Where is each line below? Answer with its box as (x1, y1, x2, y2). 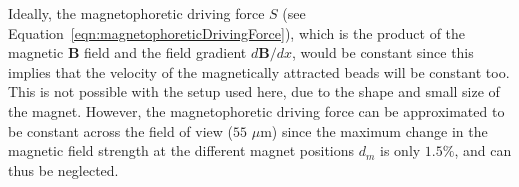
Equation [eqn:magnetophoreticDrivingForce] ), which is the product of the (8, 22, 466, 43)
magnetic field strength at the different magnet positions (8, 140, 355, 161)
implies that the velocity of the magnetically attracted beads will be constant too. (8, 61, 510, 82)
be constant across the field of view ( (8, 120, 234, 141)
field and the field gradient (84, 42, 247, 63)
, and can (454, 140, 512, 161)
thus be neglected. (8, 159, 119, 180)
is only (380, 140, 421, 161)
